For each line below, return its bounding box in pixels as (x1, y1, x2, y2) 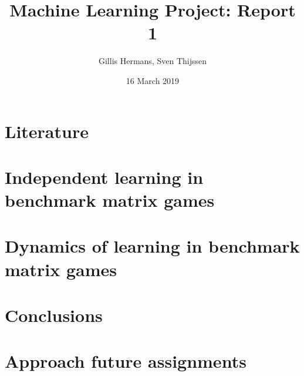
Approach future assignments (5, 349, 246, 373)
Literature (5, 119, 89, 143)
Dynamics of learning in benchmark (5, 234, 300, 258)
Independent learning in (5, 164, 204, 189)
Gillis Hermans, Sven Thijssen (98, 55, 207, 67)
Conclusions (5, 303, 103, 327)
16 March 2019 (126, 74, 180, 86)
